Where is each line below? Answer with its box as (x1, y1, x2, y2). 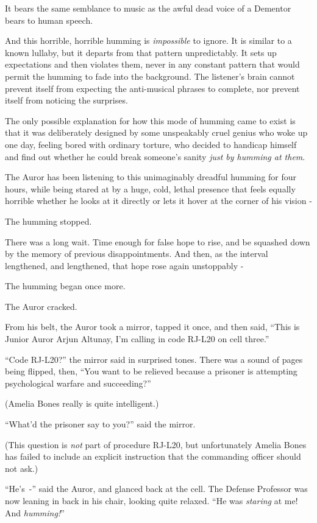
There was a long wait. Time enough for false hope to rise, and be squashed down (5, 235, 310, 248)
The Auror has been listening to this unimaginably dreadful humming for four (5, 170, 297, 183)
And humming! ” (5, 506, 65, 519)
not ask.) (5, 462, 38, 474)
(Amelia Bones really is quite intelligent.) (5, 397, 159, 410)
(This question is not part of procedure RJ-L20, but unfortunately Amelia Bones (5, 438, 307, 451)
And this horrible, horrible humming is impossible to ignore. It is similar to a (5, 34, 292, 47)
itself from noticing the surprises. (5, 94, 128, 107)
